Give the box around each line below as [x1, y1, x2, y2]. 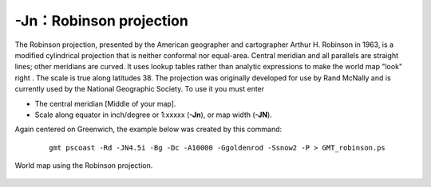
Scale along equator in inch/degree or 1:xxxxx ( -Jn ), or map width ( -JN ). [34, 110, 273, 119]
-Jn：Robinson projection [14, 12, 189, 29]
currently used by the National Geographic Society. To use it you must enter [14, 84, 265, 94]
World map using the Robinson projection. [14, 161, 153, 170]
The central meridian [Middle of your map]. [34, 99, 176, 108]
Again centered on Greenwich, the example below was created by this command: [14, 124, 283, 134]
